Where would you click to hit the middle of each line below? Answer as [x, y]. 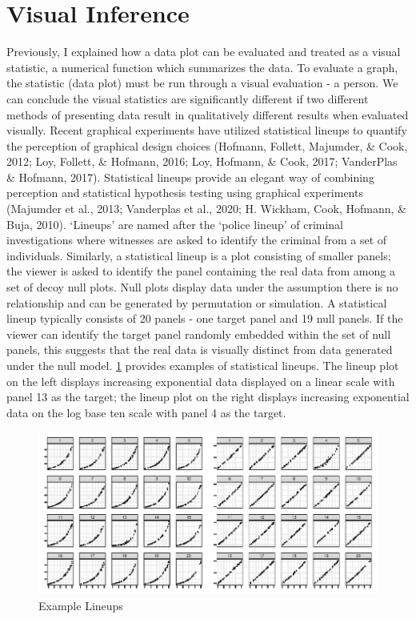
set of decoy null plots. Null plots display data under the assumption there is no [202, 287]
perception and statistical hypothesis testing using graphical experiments [185, 193]
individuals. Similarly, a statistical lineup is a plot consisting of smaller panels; [199, 255]
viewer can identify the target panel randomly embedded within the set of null [199, 334]
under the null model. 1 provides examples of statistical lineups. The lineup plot [203, 365]
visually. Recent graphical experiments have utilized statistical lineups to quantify [207, 130]
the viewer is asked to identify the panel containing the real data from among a [201, 271]
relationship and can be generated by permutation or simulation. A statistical [197, 302]
